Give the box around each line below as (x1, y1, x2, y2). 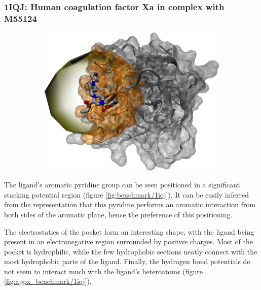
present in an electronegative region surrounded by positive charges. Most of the (4, 236, 253, 247)
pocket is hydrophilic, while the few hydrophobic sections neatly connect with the (4, 246, 257, 256)
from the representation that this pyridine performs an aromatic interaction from (4, 199, 256, 210)
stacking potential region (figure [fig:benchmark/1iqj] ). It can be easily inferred (4, 189, 249, 200)
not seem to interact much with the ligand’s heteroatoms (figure (4, 266, 203, 276)
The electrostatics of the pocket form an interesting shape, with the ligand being (4, 226, 254, 237)
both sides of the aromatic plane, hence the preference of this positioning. (4, 209, 233, 219)
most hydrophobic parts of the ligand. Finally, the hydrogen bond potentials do (4, 256, 251, 267)
